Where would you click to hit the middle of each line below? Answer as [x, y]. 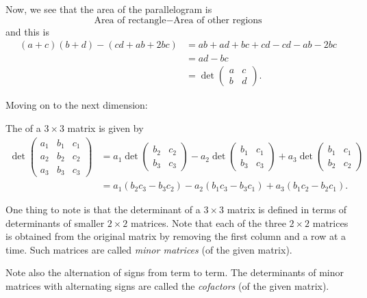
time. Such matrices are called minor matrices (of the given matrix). [149, 249]
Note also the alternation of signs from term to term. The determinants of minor [175, 272]
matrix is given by [105, 127]
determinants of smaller [55, 222]
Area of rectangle [130, 20]
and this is [27, 31]
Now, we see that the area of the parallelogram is [109, 9]
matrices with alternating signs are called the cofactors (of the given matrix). [167, 286]
